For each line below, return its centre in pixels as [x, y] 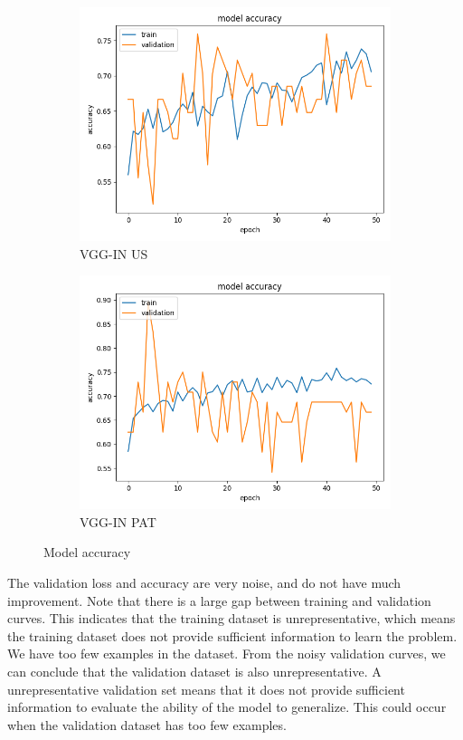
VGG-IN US [114, 253]
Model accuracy [87, 552]
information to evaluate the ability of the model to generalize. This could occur [227, 707]
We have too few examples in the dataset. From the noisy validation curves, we [227, 654]
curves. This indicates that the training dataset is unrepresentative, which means [231, 618]
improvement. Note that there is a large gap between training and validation [219, 600]
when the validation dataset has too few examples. [147, 724]
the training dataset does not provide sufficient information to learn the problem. [232, 635]
